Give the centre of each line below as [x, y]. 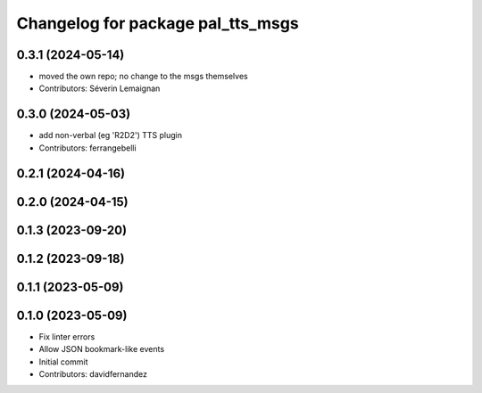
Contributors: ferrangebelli [88, 148]
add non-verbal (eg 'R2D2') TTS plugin [111, 135]
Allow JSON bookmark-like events [102, 349]
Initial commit [63, 362]
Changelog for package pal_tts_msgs [158, 23]
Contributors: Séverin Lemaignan [100, 88]
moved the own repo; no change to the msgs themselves [144, 77]
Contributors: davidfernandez [93, 373]
